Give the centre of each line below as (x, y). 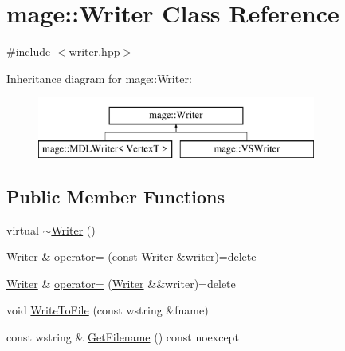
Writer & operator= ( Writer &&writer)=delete (121, 283)
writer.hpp (94, 51)
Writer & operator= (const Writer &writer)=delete (131, 256)
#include (29, 51)
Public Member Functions (116, 196)
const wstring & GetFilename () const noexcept (123, 337)
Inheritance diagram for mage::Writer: (99, 78)
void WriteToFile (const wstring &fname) (108, 310)
